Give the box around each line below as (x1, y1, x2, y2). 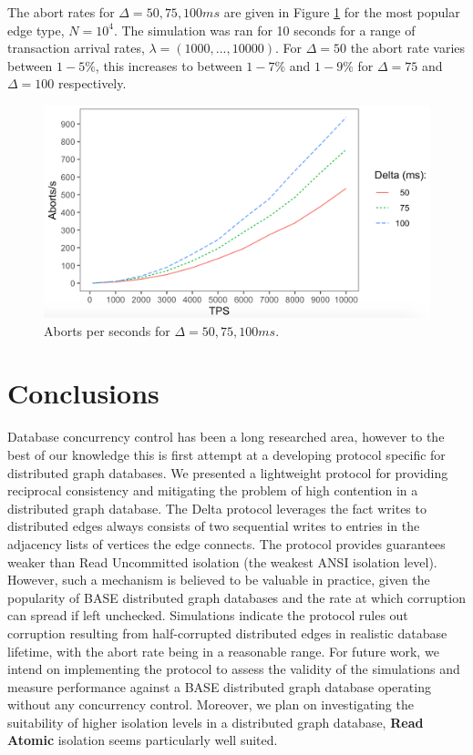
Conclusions (7, 374, 159, 412)
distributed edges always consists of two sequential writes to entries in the (7, 516, 420, 536)
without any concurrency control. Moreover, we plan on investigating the (7, 695, 414, 714)
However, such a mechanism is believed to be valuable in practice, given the (7, 570, 430, 589)
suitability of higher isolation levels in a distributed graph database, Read (7, 712, 424, 731)
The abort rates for (7, 3, 115, 21)
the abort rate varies (350, 38, 466, 57)
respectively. (57, 74, 127, 93)
